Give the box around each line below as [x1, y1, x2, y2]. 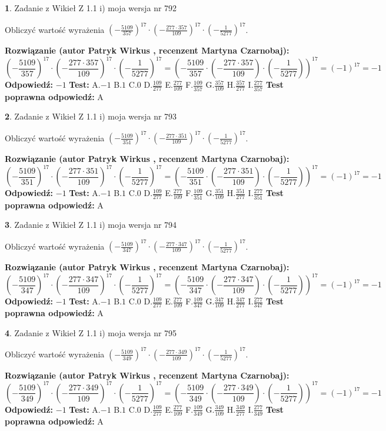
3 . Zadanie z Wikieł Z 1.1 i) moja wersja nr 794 [5, 218, 177, 231]
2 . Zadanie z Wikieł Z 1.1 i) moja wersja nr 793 [5, 110, 177, 122]
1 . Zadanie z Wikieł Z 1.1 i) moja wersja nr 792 [5, 2, 177, 14]
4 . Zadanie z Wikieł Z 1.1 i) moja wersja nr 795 [5, 326, 177, 339]
